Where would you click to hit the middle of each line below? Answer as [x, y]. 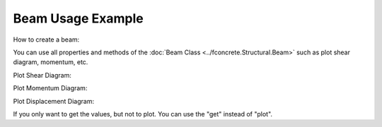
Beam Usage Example [79, 18]
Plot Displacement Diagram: [54, 101]
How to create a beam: [46, 40]
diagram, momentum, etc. [51, 62]
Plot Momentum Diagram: [50, 88]
